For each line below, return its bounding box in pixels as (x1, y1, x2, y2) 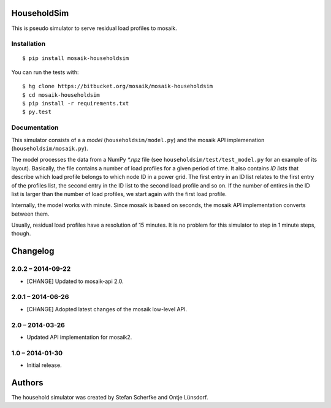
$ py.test (22, 108, 51, 116)
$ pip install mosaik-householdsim (22, 55, 129, 62)
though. (11, 230, 31, 237)
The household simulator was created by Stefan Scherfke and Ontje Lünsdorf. (11, 393, 208, 401)
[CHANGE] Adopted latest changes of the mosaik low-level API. (26, 305, 187, 312)
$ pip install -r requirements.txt (22, 100, 129, 107)
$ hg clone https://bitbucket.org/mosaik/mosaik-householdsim (22, 83, 213, 90)
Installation (11, 40, 46, 48)
